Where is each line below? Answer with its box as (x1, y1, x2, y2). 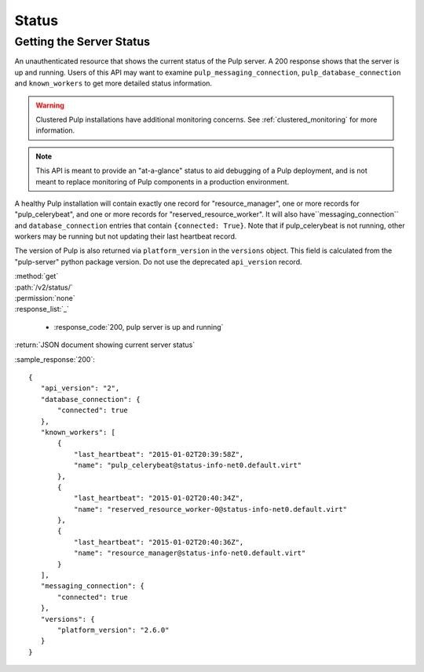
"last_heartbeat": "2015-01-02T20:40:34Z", (73, 494, 244, 502)
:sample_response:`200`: (14, 354, 96, 364)
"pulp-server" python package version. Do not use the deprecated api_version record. (14, 257, 302, 266)
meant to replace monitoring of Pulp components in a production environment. (35, 177, 290, 186)
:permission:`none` (14, 294, 75, 303)
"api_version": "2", (40, 384, 120, 393)
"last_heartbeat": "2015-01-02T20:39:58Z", (73, 450, 244, 458)
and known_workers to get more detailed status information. (14, 79, 212, 88)
